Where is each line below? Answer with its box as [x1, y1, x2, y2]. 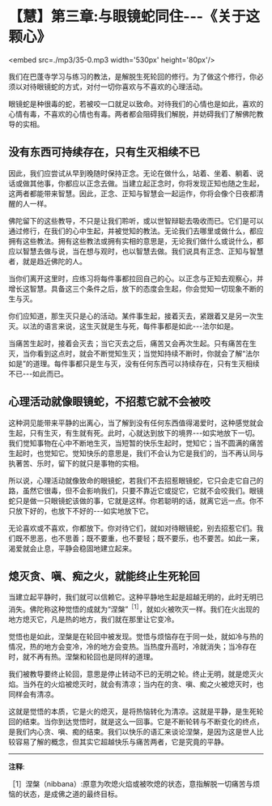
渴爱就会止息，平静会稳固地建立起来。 [8, 544, 136, 553]
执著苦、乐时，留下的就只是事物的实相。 [8, 458, 143, 468]
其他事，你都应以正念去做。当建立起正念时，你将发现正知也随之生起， [29, 178, 264, 188]
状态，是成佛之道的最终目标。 [22, 789, 122, 799]
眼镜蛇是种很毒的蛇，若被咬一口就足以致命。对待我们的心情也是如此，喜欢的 [8, 99, 264, 109]
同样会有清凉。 [8, 689, 58, 699]
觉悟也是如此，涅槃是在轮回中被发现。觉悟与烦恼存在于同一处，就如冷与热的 [8, 632, 264, 642]
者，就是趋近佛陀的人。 [8, 256, 87, 266]
